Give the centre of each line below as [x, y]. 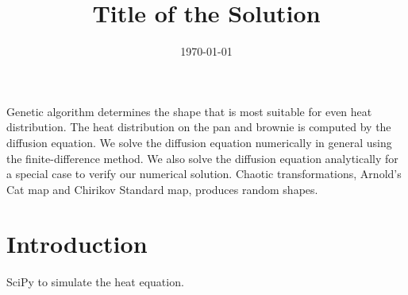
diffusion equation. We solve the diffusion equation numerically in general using [199, 142]
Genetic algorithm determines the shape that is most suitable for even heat [189, 111]
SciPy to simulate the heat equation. [95, 282]
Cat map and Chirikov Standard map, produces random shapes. [162, 189]
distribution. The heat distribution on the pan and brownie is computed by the [199, 127]
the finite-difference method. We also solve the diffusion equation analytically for [202, 158]
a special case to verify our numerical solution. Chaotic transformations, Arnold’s [204, 174]
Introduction [77, 244]
